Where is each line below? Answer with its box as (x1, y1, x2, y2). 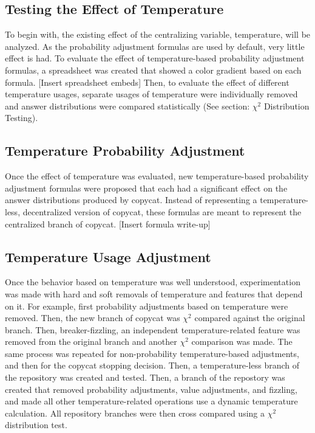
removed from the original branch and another (5, 335, 177, 348)
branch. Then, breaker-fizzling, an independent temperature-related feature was (5, 323, 300, 336)
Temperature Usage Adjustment (5, 247, 211, 266)
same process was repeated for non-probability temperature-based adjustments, (5, 347, 299, 359)
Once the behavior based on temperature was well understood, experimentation (5, 275, 300, 288)
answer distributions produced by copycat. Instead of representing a (5, 193, 257, 206)
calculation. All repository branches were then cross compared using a (5, 406, 265, 419)
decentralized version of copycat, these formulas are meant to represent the (22, 205, 302, 218)
